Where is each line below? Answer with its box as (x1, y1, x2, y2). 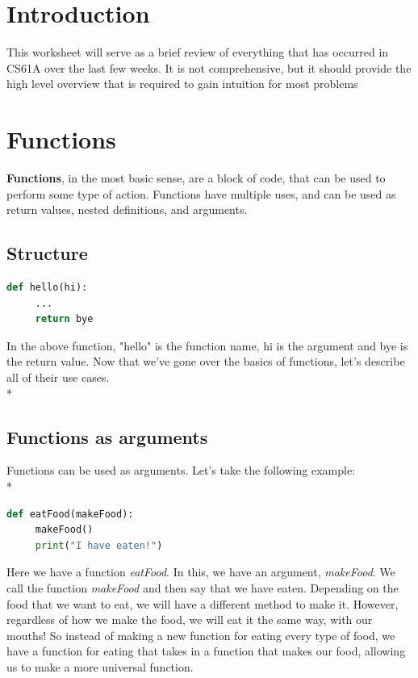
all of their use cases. (6, 368, 110, 385)
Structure (6, 241, 88, 266)
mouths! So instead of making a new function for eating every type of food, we (6, 626, 395, 643)
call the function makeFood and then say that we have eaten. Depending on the (6, 579, 399, 596)
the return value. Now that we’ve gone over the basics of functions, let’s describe (6, 353, 405, 370)
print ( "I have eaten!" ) (35, 539, 163, 551)
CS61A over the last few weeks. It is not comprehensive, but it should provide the (6, 59, 412, 76)
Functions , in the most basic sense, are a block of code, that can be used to (6, 169, 386, 186)
